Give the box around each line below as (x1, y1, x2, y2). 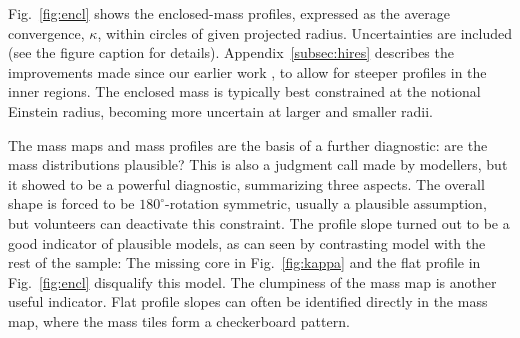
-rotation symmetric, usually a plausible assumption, (165, 193, 487, 214)
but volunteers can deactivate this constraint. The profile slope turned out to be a (8, 212, 510, 233)
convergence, (8, 22, 85, 43)
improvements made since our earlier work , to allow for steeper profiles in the (8, 61, 487, 82)
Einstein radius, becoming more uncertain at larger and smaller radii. (8, 100, 434, 121)
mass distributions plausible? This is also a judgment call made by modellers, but (8, 154, 508, 175)
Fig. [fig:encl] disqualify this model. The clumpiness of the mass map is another (8, 271, 497, 292)
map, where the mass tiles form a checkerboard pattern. (8, 310, 350, 331)
